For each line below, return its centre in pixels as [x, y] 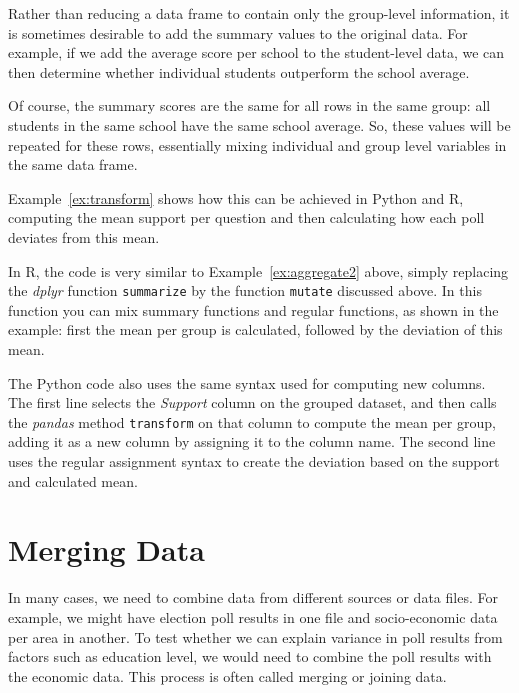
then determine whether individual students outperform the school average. [239, 71]
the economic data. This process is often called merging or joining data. [227, 675]
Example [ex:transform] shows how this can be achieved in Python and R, [236, 197]
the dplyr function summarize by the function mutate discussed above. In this [245, 290]
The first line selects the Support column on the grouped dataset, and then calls [252, 402]
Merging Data [106, 549]
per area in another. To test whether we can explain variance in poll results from [255, 636]
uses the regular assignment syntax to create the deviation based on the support [254, 461]
